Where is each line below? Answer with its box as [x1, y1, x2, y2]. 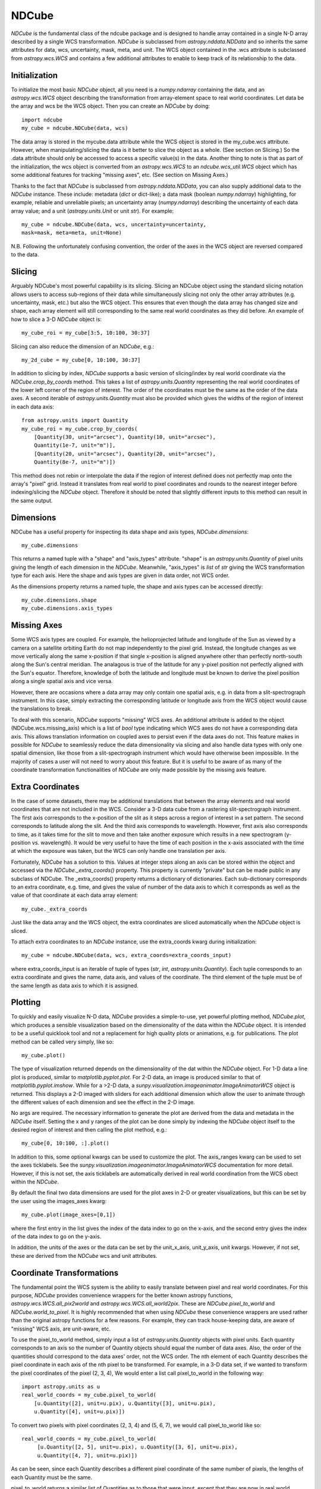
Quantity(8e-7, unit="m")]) [33, 459, 116, 466]
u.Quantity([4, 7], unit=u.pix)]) [37, 1452, 138, 1459]
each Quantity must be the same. [11, 1474, 92, 1481]
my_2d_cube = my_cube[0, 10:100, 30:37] [21, 356, 141, 363]
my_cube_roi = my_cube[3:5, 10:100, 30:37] [21, 329, 150, 337]
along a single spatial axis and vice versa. [11, 678, 113, 685]
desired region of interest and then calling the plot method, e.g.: [11, 1126, 168, 1133]
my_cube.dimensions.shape [21, 597, 97, 604]
